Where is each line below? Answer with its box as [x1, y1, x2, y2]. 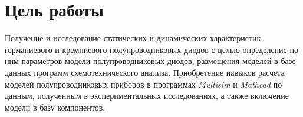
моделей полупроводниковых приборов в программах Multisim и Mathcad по [5, 78, 282, 90]
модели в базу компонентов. [5, 101, 106, 113]
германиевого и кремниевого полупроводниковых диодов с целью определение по [5, 43, 298, 55]
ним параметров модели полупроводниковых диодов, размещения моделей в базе [5, 55, 296, 67]
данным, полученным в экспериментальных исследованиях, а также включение [5, 89, 289, 102]
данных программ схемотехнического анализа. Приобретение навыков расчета [5, 66, 285, 78]
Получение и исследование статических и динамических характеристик [5, 32, 261, 44]
